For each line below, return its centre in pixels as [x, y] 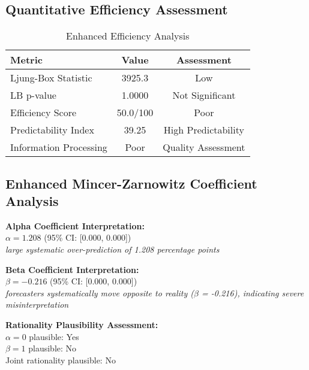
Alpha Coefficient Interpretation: [75, 225]
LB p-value [33, 95]
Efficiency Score [43, 113]
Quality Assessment [204, 147]
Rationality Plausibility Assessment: [82, 324]
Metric [26, 60]
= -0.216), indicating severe [253, 292]
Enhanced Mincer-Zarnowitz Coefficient [131, 183]
